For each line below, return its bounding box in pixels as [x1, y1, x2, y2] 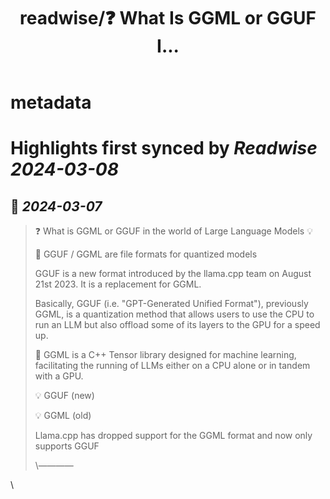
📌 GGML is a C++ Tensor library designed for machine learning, [34, 349, 297, 361]
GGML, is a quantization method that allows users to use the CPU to [34, 308, 315, 320]
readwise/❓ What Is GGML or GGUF [19, 7, 317, 30]
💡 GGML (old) [34, 410, 92, 422]
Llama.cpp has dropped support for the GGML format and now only [34, 430, 313, 442]
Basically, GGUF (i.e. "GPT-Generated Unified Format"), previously [34, 298, 309, 310]
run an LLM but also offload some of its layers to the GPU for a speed [34, 319, 321, 331]
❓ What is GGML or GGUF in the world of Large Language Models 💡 [34, 225, 313, 237]
